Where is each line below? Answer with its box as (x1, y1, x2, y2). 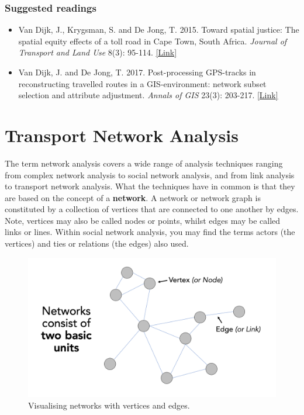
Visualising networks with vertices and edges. (28, 399, 190, 411)
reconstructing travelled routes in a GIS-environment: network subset (18, 77, 267, 89)
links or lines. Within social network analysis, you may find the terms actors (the (5, 226, 295, 238)
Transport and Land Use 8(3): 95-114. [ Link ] (18, 46, 177, 58)
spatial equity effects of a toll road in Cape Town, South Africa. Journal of (18, 34, 287, 47)
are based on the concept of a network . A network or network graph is (5, 191, 261, 203)
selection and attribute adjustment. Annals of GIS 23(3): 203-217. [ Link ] (18, 89, 278, 101)
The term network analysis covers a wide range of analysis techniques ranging (5, 157, 283, 169)
